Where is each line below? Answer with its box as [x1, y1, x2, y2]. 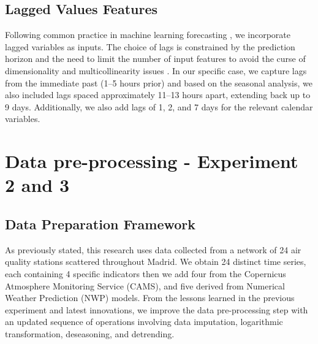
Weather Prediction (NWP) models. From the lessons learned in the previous [5, 291, 295, 304]
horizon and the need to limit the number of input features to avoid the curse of [5, 52, 306, 65]
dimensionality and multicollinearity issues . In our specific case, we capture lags [5, 64, 307, 77]
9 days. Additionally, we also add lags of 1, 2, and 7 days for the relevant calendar [5, 100, 313, 113]
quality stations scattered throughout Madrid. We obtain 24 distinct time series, [5, 255, 306, 268]
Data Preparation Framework [5, 214, 196, 233]
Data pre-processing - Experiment [5, 148, 298, 174]
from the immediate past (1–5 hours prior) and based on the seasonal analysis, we [5, 76, 312, 89]
